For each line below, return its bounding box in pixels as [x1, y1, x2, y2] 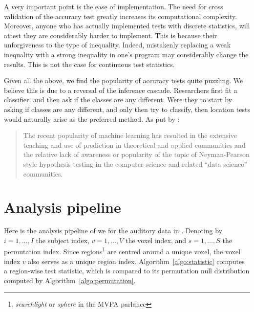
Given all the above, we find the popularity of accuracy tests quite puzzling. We [4, 75, 243, 86]
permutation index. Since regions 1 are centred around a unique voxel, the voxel [4, 245, 241, 257]
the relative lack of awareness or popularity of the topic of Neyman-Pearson [23, 149, 250, 159]
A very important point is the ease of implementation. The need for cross [4, 1, 223, 11]
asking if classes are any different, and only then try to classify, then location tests [4, 104, 250, 114]
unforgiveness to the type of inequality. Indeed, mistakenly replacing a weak [4, 40, 231, 50]
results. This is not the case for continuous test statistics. [4, 59, 175, 69]
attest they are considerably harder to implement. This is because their [4, 30, 217, 40]
